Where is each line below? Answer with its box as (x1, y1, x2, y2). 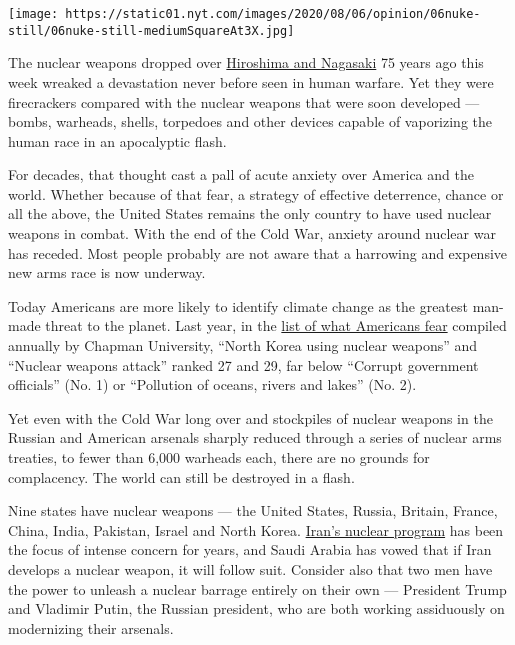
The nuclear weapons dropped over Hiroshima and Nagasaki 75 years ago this (8, 52, 484, 73)
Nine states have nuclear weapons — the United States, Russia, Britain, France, (8, 500, 498, 521)
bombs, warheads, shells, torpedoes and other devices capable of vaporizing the (8, 111, 493, 132)
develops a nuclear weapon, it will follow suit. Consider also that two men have (8, 558, 493, 579)
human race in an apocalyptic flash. (8, 130, 227, 151)
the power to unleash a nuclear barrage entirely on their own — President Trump (8, 578, 507, 599)
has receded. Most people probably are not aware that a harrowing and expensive (8, 242, 508, 263)
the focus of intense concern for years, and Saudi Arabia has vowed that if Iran (8, 539, 492, 560)
